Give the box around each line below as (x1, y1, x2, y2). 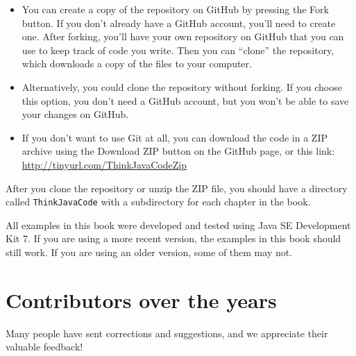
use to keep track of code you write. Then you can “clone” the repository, (22, 42, 334, 57)
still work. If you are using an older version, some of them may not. (6, 244, 293, 259)
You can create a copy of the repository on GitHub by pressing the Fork (22, 2, 329, 16)
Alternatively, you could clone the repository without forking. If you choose (22, 79, 342, 94)
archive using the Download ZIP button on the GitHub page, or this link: (22, 144, 335, 158)
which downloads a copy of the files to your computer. (22, 56, 252, 71)
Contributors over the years (6, 285, 277, 314)
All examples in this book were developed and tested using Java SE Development (6, 217, 351, 232)
